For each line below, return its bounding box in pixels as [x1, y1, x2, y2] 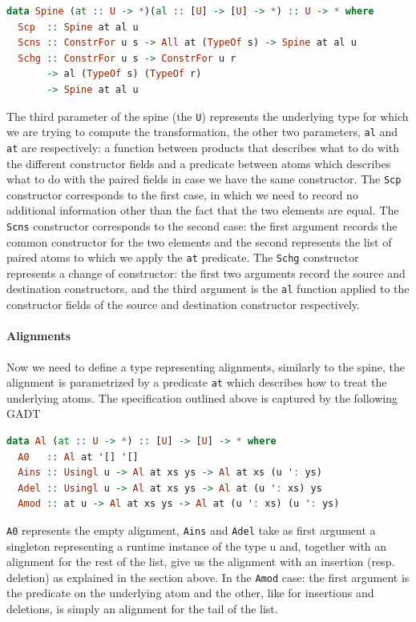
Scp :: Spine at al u [18, 21, 139, 33]
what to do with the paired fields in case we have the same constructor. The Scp [6, 171, 402, 187]
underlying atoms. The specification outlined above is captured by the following [6, 389, 398, 406]
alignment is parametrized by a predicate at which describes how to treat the [6, 374, 387, 391]
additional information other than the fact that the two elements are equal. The [6, 202, 399, 219]
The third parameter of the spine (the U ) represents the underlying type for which [6, 107, 409, 124]
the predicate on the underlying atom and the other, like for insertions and [6, 584, 374, 601]
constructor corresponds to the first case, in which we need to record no [6, 186, 358, 203]
